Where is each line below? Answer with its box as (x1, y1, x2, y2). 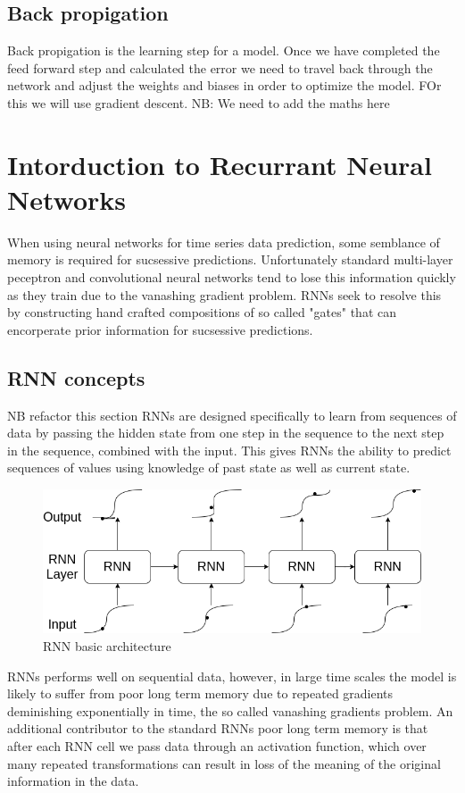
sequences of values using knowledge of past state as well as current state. (7, 458, 411, 477)
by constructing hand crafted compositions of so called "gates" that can (7, 303, 396, 321)
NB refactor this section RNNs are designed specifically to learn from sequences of (7, 405, 457, 424)
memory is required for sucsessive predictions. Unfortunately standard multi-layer (7, 250, 453, 269)
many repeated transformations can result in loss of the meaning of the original (7, 754, 441, 772)
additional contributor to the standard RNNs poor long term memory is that (7, 719, 428, 738)
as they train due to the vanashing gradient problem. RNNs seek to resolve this (7, 285, 442, 304)
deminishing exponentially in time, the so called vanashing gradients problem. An (7, 701, 453, 720)
